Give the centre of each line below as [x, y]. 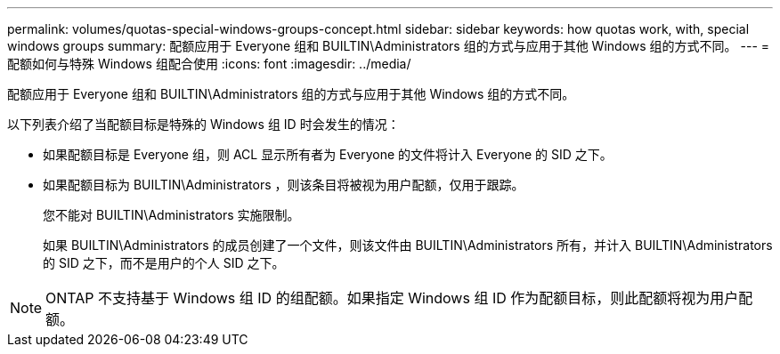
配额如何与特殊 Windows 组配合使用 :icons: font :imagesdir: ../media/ [209, 64]
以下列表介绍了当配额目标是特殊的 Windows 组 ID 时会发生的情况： [203, 124]
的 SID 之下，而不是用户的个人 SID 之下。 [164, 263]
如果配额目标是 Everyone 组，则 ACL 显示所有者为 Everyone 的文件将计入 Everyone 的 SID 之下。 [328, 154]
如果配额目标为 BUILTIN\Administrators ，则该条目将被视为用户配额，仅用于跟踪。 [284, 185]
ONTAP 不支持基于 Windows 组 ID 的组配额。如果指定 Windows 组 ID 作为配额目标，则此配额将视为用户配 [399, 298]
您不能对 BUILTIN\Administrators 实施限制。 [171, 215]
